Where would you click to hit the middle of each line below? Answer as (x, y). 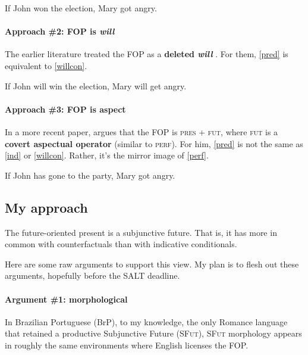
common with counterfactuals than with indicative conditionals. (121, 244)
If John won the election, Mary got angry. (81, 8)
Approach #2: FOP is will (60, 31)
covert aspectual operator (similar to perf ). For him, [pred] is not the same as (154, 143)
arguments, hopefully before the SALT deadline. (92, 275)
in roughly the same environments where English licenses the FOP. (127, 345)
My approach (46, 207)
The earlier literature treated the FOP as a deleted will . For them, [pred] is (147, 54)
